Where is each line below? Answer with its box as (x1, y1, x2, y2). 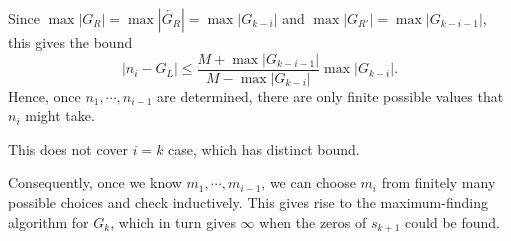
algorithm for (8, 211, 89, 232)
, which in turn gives (110, 211, 236, 232)
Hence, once (8, 85, 81, 106)
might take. (25, 105, 95, 126)
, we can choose (261, 172, 356, 193)
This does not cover (8, 138, 128, 159)
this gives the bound (8, 32, 133, 52)
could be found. (405, 211, 500, 232)
